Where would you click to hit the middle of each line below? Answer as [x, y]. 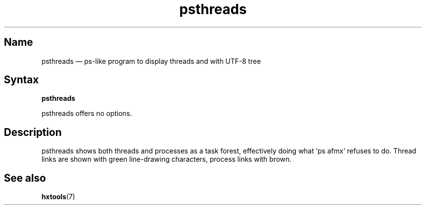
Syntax [21, 80]
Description [33, 132]
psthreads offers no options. [87, 114]
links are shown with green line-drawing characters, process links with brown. [167, 159]
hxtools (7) [58, 197]
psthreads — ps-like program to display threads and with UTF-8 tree [151, 61]
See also [25, 178]
